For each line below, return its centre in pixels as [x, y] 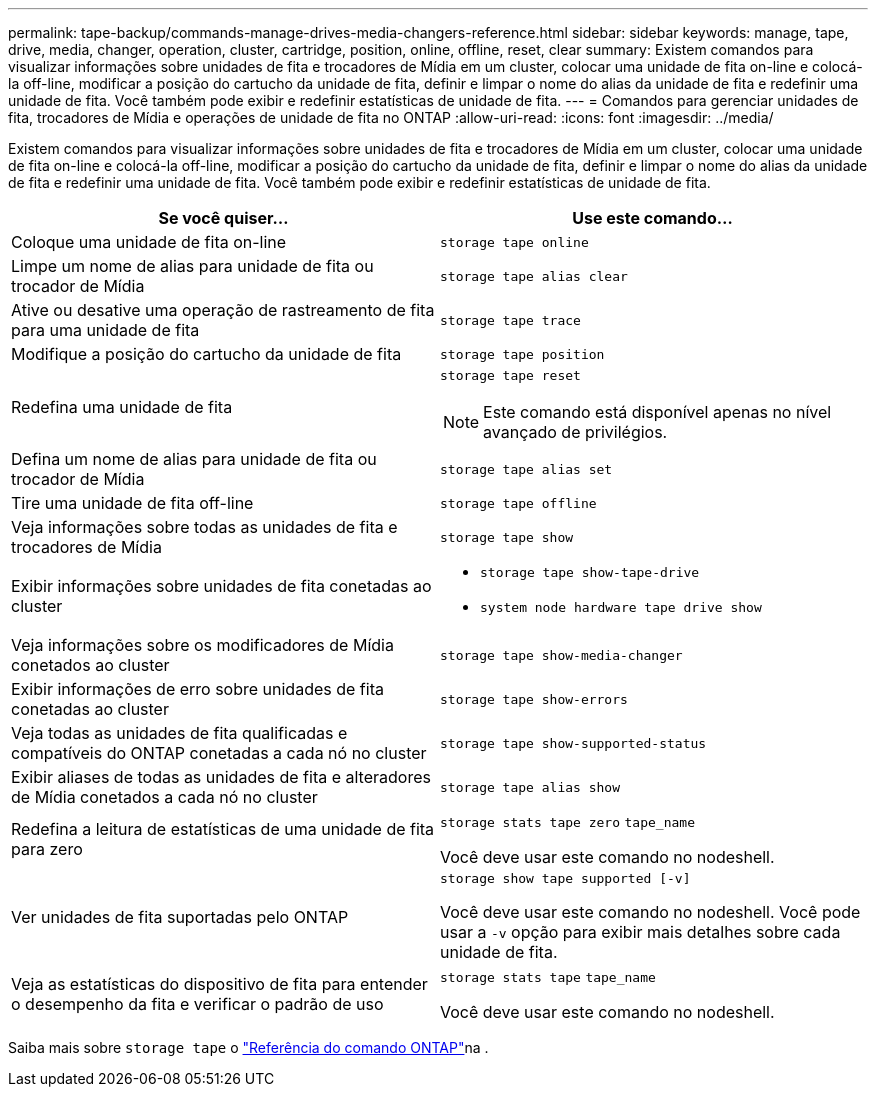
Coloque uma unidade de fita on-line [149, 242]
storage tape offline [518, 503]
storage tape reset [510, 375]
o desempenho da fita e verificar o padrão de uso [197, 1004]
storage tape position [522, 354]
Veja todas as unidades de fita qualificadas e [179, 733]
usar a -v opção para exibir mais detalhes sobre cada [640, 932]
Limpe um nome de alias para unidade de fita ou [192, 266]
